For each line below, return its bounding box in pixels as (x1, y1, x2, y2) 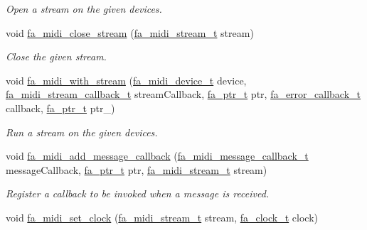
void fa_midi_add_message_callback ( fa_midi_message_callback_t (6, 148, 309, 163)
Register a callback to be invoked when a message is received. (6, 186, 270, 201)
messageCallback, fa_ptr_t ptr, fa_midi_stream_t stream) (6, 162, 267, 177)
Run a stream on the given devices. (6, 124, 158, 139)
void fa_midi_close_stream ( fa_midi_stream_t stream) (6, 25, 254, 40)
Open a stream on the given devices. (6, 1, 162, 16)
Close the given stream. (6, 49, 107, 64)
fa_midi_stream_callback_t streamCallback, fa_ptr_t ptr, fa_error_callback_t (6, 87, 361, 102)
